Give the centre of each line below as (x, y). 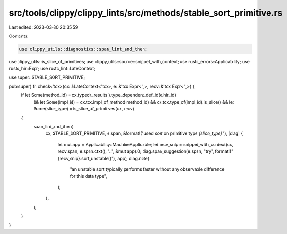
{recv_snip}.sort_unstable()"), (87, 158)
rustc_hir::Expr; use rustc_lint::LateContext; (52, 69)
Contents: (19, 36)
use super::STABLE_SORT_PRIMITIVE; (47, 77)
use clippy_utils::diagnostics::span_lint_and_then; (83, 49)
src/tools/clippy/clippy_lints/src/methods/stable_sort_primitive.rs (146, 13)
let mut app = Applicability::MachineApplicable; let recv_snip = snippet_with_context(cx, (145, 144)
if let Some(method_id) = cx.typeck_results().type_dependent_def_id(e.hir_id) (99, 95)
